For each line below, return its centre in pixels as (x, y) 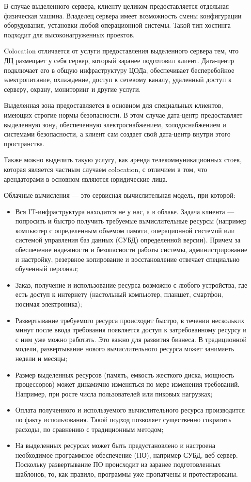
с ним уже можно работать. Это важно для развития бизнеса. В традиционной (131, 339)
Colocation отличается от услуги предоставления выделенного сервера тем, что (121, 51)
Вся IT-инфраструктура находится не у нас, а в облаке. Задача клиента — (125, 211)
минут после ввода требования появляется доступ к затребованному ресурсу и (131, 330)
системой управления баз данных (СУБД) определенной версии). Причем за (128, 240)
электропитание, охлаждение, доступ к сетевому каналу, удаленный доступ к (118, 79)
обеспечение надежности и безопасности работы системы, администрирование (131, 250)
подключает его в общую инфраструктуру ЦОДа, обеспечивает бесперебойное (119, 70)
